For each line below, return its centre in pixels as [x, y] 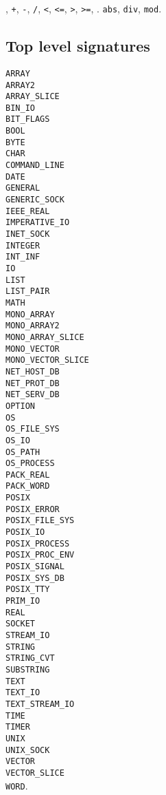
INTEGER [23, 245]
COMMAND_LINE [35, 166]
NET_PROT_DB [33, 383]
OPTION [20, 406]
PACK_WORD [28, 486]
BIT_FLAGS [28, 119]
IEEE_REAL [28, 211]
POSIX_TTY [28, 590]
